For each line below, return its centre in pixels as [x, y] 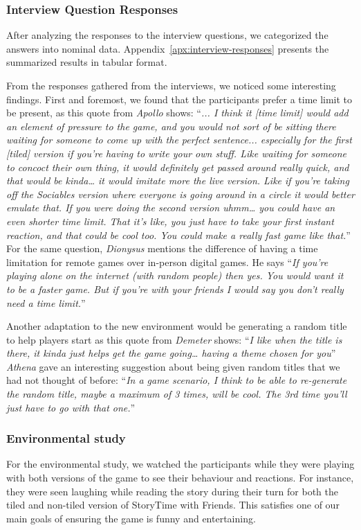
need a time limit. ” [46, 302]
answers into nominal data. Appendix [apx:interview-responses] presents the [168, 48]
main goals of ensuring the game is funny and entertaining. [131, 518]
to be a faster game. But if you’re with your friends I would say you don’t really [175, 289]
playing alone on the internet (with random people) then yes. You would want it [175, 275]
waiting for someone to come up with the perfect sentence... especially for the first [179, 140]
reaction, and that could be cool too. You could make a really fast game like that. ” [178, 235]
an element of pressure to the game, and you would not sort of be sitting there [171, 126]
